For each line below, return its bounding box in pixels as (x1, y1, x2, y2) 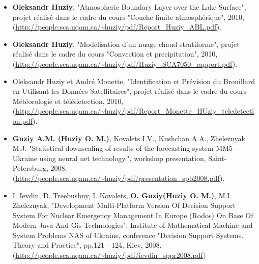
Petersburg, (12, 163, 48, 173)
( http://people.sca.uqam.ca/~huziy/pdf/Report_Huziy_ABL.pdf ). (12, 21, 222, 32)
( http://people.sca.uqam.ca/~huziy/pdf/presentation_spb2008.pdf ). (12, 172, 225, 183)
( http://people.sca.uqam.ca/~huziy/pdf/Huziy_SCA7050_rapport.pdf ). (12, 58, 238, 69)
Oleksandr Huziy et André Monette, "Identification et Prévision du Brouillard (12, 75, 255, 86)
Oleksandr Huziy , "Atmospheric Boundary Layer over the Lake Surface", (12, 2, 246, 12)
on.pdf (12, 115, 33, 126)
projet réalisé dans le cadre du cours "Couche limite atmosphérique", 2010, (12, 11, 244, 22)
